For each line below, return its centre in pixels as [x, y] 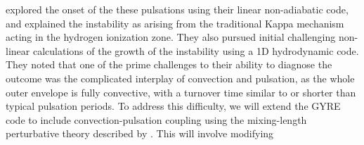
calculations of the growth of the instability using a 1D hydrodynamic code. [196, 50]
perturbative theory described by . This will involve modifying [140, 133]
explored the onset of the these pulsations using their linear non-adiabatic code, [177, 9]
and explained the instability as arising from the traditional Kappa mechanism [175, 23]
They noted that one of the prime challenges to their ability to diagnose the [169, 64]
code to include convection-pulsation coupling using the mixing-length [156, 119]
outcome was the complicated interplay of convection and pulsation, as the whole [180, 78]
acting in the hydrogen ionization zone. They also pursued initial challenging [171, 37]
